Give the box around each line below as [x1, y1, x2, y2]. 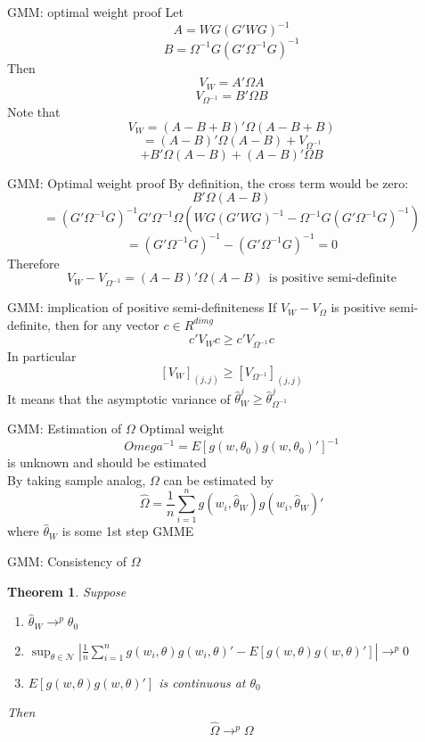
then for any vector [54, 315, 159, 334]
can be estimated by [163, 470, 274, 489]
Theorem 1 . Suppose [7, 581, 127, 600]
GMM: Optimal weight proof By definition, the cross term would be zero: [7, 173, 409, 192]
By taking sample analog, [7, 470, 146, 489]
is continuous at [159, 672, 246, 691]
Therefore [7, 253, 60, 272]
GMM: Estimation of [7, 419, 122, 438]
